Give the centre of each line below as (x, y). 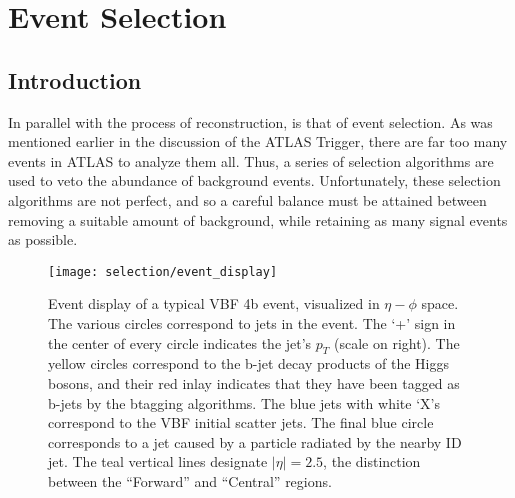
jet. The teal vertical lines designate (158, 461)
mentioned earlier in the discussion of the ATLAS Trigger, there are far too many (258, 141)
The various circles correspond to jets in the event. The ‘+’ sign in (252, 322)
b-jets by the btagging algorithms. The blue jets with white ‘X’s (244, 402)
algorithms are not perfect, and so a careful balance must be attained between (247, 199)
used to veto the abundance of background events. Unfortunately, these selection (254, 180)
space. (440, 303)
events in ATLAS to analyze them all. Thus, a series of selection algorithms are (251, 160)
